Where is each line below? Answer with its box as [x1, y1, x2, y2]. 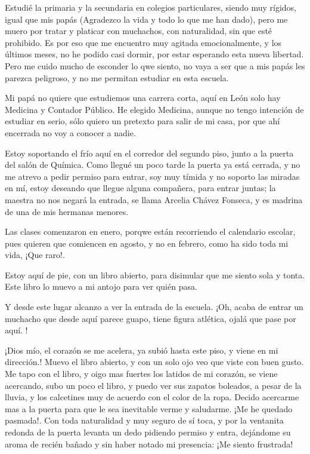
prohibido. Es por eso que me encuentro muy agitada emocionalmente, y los [5, 36, 282, 48]
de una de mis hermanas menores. [5, 205, 129, 217]
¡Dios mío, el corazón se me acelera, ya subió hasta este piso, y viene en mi [5, 343, 278, 356]
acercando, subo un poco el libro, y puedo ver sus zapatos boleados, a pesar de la [5, 379, 302, 391]
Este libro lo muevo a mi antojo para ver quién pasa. [5, 280, 197, 293]
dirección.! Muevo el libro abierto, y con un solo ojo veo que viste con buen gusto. [5, 355, 304, 368]
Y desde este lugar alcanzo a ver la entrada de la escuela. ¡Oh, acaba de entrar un [5, 300, 303, 313]
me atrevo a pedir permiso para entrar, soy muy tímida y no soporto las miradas [5, 170, 300, 182]
